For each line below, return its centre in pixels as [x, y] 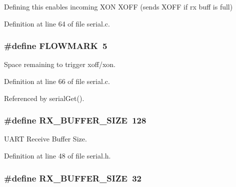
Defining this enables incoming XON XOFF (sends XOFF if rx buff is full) [118, 6]
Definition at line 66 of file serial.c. [57, 81]
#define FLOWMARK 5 [56, 46]
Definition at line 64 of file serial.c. [57, 23]
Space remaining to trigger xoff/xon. [60, 64]
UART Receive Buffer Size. [45, 139]
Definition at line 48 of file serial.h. [57, 155]
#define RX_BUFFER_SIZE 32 [73, 178]
